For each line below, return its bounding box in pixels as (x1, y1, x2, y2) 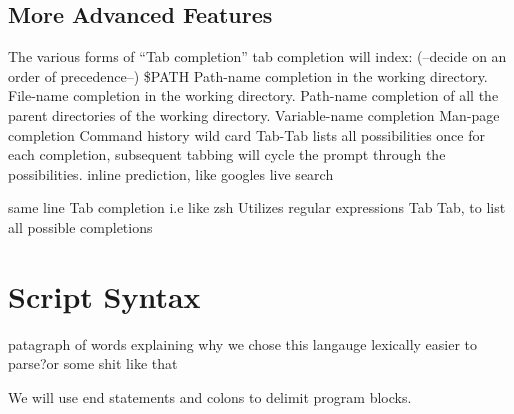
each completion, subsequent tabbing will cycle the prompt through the (8, 144, 446, 165)
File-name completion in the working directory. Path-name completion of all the (8, 85, 499, 106)
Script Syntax (8, 275, 201, 316)
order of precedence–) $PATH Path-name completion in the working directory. (8, 65, 488, 86)
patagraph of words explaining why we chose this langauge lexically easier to (8, 333, 478, 354)
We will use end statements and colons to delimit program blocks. (8, 386, 412, 407)
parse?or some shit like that (8, 353, 178, 374)
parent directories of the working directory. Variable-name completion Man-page (8, 104, 500, 125)
